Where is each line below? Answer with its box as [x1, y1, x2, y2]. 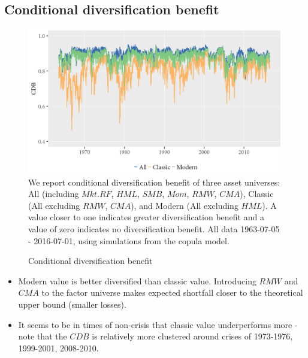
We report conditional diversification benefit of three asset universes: [28, 175, 280, 188]
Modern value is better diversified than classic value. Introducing [18, 274, 256, 287]
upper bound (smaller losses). [18, 298, 126, 310]
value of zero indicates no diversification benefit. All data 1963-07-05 [28, 222, 280, 235]
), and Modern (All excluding [131, 199, 238, 211]
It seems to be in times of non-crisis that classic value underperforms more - [18, 318, 298, 330]
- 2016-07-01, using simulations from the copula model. [28, 234, 230, 247]
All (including [28, 187, 79, 200]
